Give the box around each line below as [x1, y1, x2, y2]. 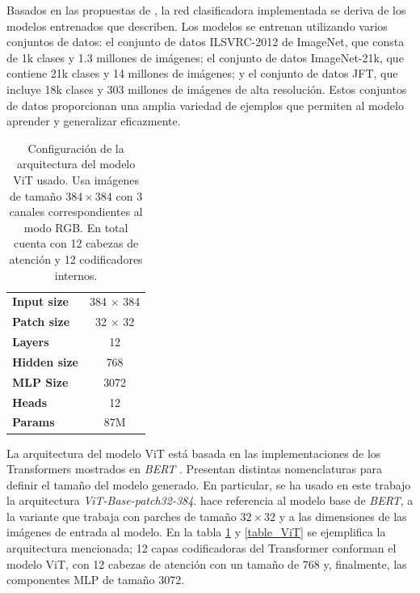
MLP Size [12, 373, 69, 390]
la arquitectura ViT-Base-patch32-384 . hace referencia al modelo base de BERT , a [6, 492, 414, 509]
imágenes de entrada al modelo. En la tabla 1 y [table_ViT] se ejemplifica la [6, 523, 386, 540]
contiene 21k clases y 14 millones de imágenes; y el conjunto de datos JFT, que [6, 65, 398, 82]
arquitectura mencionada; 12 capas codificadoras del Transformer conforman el [6, 540, 397, 557]
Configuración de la [27, 139, 124, 156]
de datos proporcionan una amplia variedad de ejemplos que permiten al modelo [6, 96, 404, 113]
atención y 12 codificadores [9, 250, 143, 267]
